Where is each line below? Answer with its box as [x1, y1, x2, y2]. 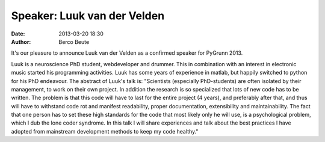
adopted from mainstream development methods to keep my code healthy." [11, 128, 199, 135]
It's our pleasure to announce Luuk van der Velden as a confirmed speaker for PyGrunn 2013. [11, 49, 243, 57]
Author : [11, 38, 31, 45]
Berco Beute [58, 38, 90, 45]
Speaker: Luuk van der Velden [11, 9, 165, 22]
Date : [11, 30, 25, 37]
